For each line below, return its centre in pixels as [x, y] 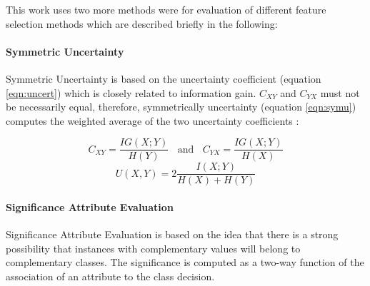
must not [340, 92]
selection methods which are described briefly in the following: [142, 23]
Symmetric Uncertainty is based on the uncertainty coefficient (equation [164, 78]
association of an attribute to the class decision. [110, 276]
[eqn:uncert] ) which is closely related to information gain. [131, 92]
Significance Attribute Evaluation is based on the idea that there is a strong [172, 234]
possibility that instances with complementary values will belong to [153, 248]
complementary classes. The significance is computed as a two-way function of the [185, 262]
